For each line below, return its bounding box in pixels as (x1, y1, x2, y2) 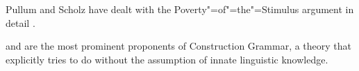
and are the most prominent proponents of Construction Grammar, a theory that (6, 39, 352, 53)
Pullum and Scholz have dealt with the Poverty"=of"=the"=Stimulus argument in (6, 2, 354, 16)
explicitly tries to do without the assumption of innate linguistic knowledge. (6, 52, 328, 66)
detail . (6, 15, 35, 30)
